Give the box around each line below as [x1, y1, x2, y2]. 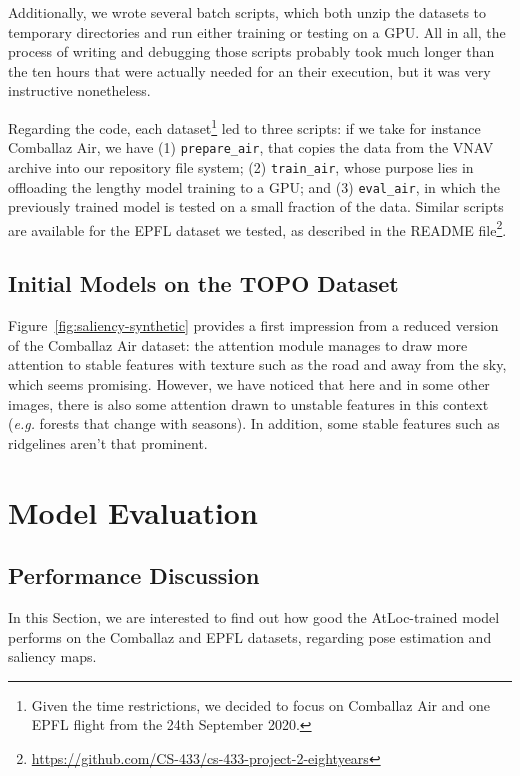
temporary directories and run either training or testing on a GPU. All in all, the [8, 21, 506, 42]
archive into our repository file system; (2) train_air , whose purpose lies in [8, 156, 474, 177]
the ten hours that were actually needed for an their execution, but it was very [8, 60, 491, 81]
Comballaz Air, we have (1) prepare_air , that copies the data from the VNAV [8, 137, 494, 158]
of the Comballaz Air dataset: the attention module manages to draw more [8, 334, 468, 355]
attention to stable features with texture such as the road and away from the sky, [8, 354, 507, 375]
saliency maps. [8, 646, 97, 667]
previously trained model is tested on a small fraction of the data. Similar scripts [8, 196, 504, 217]
